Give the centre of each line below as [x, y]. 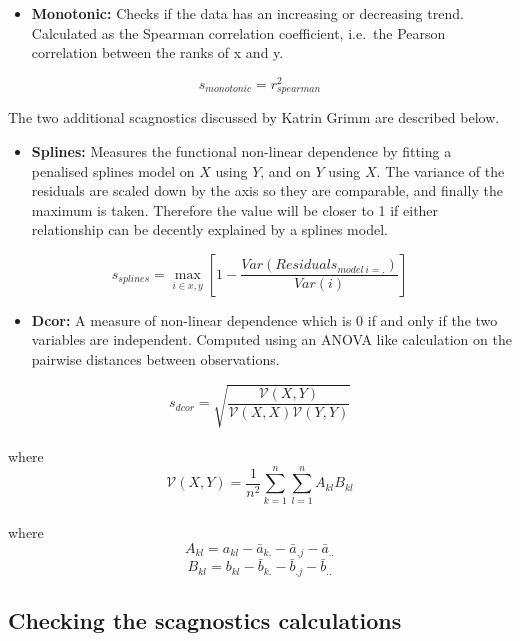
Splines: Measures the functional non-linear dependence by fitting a [241, 150]
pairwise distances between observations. [155, 359]
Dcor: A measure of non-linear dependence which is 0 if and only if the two [264, 319]
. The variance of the [440, 170]
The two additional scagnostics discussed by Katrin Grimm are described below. [254, 117]
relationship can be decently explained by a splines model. [209, 229]
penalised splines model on [113, 170]
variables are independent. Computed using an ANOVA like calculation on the [271, 339]
